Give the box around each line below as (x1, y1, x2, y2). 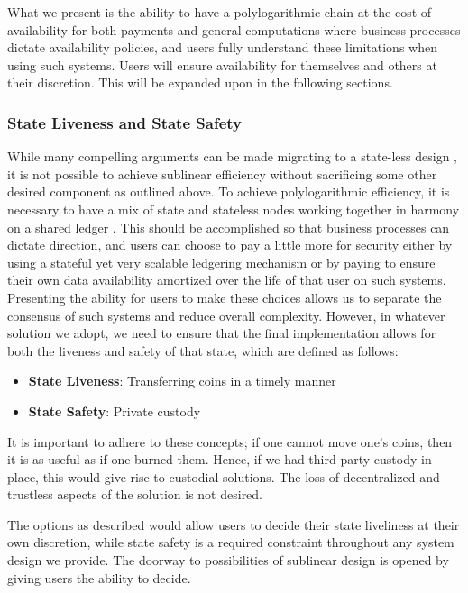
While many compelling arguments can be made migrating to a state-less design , (7, 147, 457, 166)
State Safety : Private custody (28, 401, 201, 420)
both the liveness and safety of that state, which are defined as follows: (7, 341, 399, 360)
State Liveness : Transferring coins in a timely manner (28, 371, 336, 390)
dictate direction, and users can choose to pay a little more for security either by (7, 235, 453, 254)
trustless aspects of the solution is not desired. (7, 485, 263, 504)
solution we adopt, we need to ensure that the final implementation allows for (7, 324, 436, 342)
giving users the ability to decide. (7, 568, 191, 587)
